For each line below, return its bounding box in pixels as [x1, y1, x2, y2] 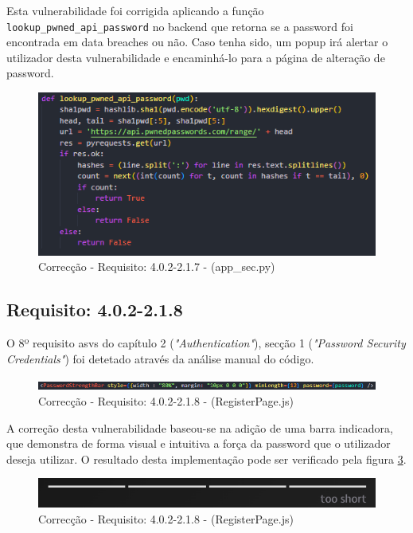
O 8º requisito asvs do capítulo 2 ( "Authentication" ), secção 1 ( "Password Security [6, 335, 406, 351]
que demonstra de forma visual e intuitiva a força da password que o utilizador [6, 435, 391, 452]
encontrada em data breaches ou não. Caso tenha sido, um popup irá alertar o [6, 33, 388, 50]
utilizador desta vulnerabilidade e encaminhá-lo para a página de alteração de [6, 49, 385, 65]
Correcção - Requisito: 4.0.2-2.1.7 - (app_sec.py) [38, 258, 275, 275]
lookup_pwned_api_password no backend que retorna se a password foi [6, 18, 353, 34]
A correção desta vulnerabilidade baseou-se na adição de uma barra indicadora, [6, 419, 393, 436]
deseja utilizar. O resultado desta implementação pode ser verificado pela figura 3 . [6, 450, 407, 467]
